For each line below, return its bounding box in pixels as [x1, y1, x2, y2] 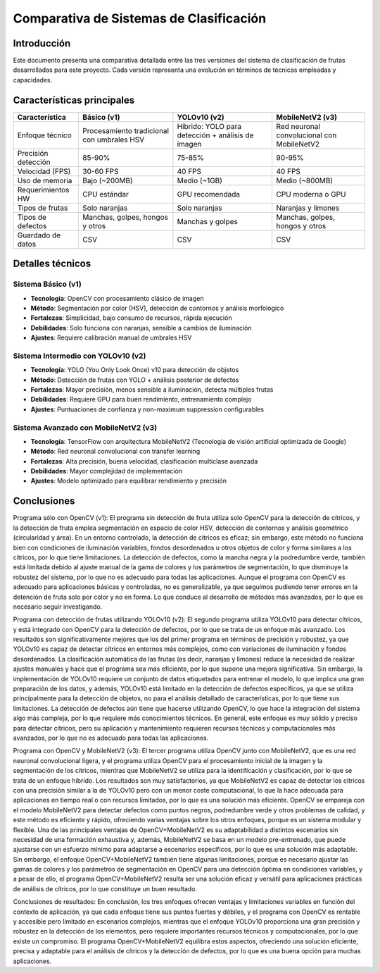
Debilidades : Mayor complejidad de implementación [30, 467, 183, 476]
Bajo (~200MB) [82, 175, 133, 185]
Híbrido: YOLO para [177, 121, 242, 131]
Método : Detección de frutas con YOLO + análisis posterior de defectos [30, 376, 239, 384]
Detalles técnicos [13, 258, 91, 270]
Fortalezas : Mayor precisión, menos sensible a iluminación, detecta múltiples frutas [30, 385, 274, 394]
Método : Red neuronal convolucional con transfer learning [30, 447, 201, 456]
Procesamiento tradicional [82, 125, 169, 135]
